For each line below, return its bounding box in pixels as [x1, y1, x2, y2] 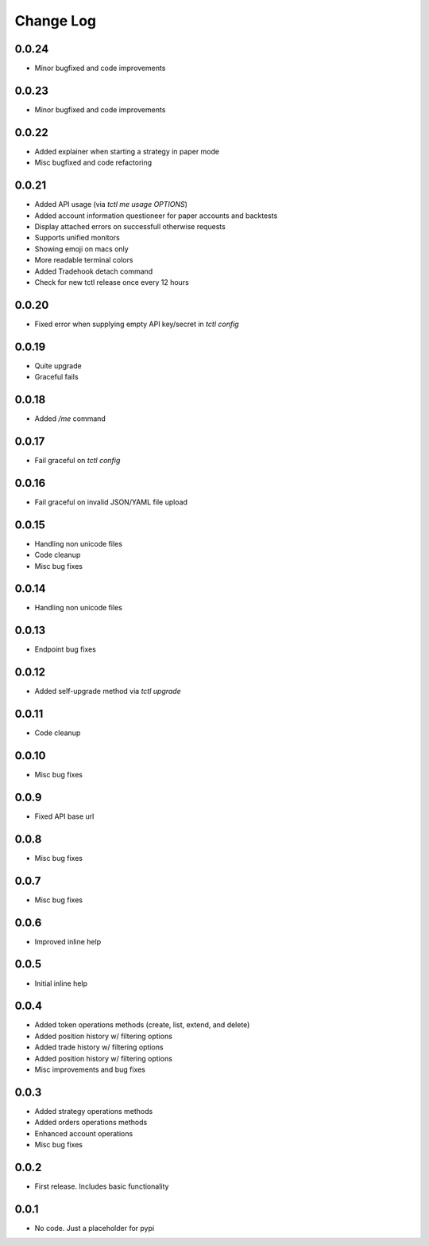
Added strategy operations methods [34, 1106, 153, 1116]
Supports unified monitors [34, 233, 121, 243]
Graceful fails [34, 372, 79, 382]
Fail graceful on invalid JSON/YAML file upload [34, 497, 188, 507]
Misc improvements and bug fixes [34, 1065, 146, 1074]
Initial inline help [34, 979, 87, 988]
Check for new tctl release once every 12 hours [34, 277, 190, 286]
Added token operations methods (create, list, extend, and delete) [34, 1020, 250, 1030]
